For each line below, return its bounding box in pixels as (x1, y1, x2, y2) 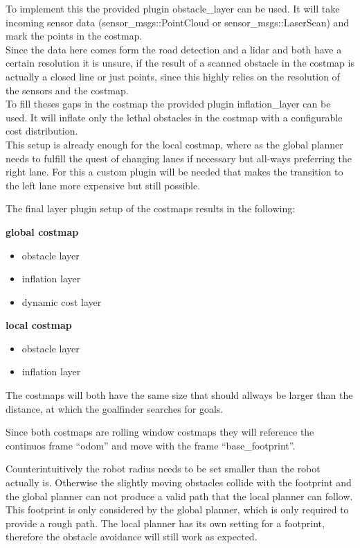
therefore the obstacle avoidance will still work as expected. (6, 529, 258, 544)
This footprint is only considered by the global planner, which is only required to (6, 502, 349, 517)
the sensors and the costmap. (6, 83, 129, 97)
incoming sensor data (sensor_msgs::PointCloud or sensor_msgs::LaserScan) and (6, 15, 350, 29)
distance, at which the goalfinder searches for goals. (6, 401, 224, 416)
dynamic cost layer (21, 294, 102, 309)
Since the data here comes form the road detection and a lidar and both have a (6, 42, 342, 56)
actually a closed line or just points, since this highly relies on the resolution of (6, 69, 340, 83)
